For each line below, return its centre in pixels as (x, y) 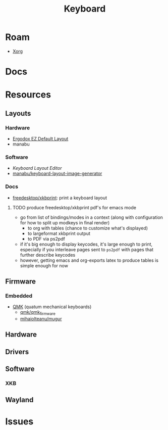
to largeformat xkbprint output (59, 233)
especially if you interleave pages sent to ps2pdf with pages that (87, 249)
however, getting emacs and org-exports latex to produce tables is (89, 260)
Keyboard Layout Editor (37, 168)
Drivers (17, 352)
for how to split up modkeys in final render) (65, 222)
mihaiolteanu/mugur (41, 319)
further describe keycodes (48, 255)
